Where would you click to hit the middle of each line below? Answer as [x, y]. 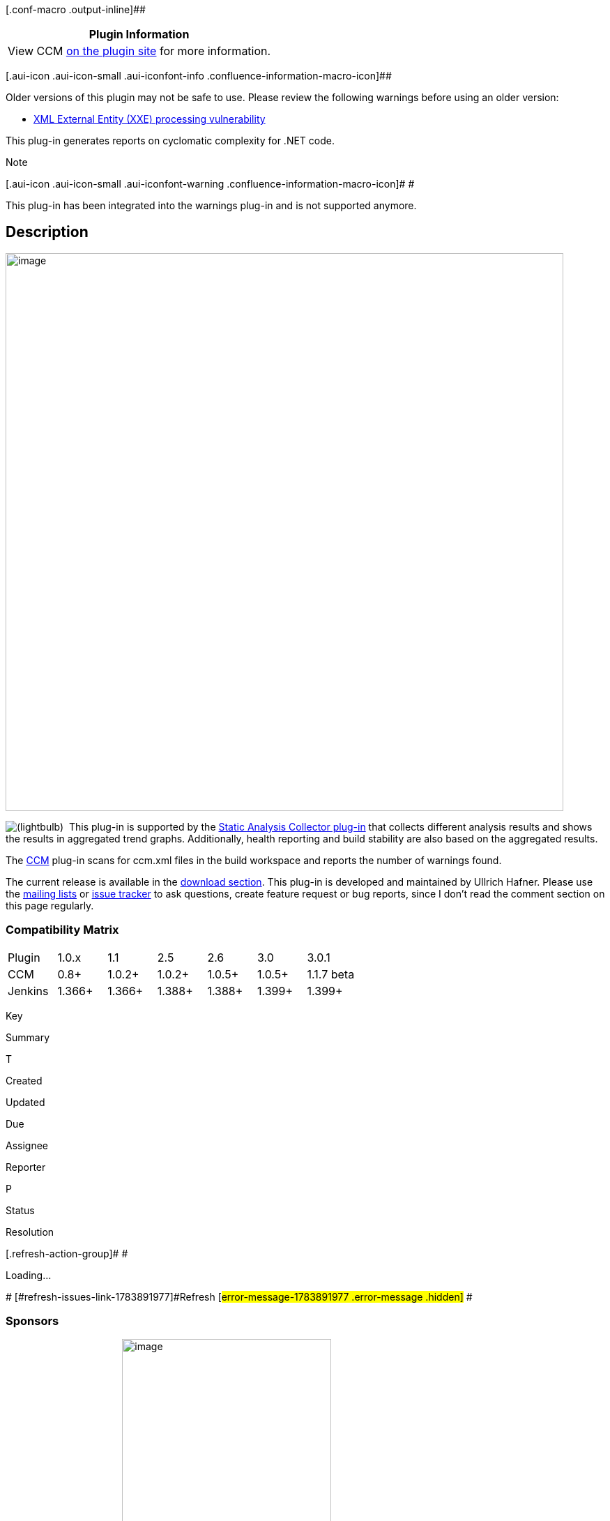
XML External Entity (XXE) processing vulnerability [150, 119]
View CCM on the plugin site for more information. [139, 51]
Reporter [26, 1167]
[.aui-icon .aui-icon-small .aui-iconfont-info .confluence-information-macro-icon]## [199, 76]
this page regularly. [50, 905]
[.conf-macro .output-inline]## [76, 9]
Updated [25, 1102]
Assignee [27, 1145]
